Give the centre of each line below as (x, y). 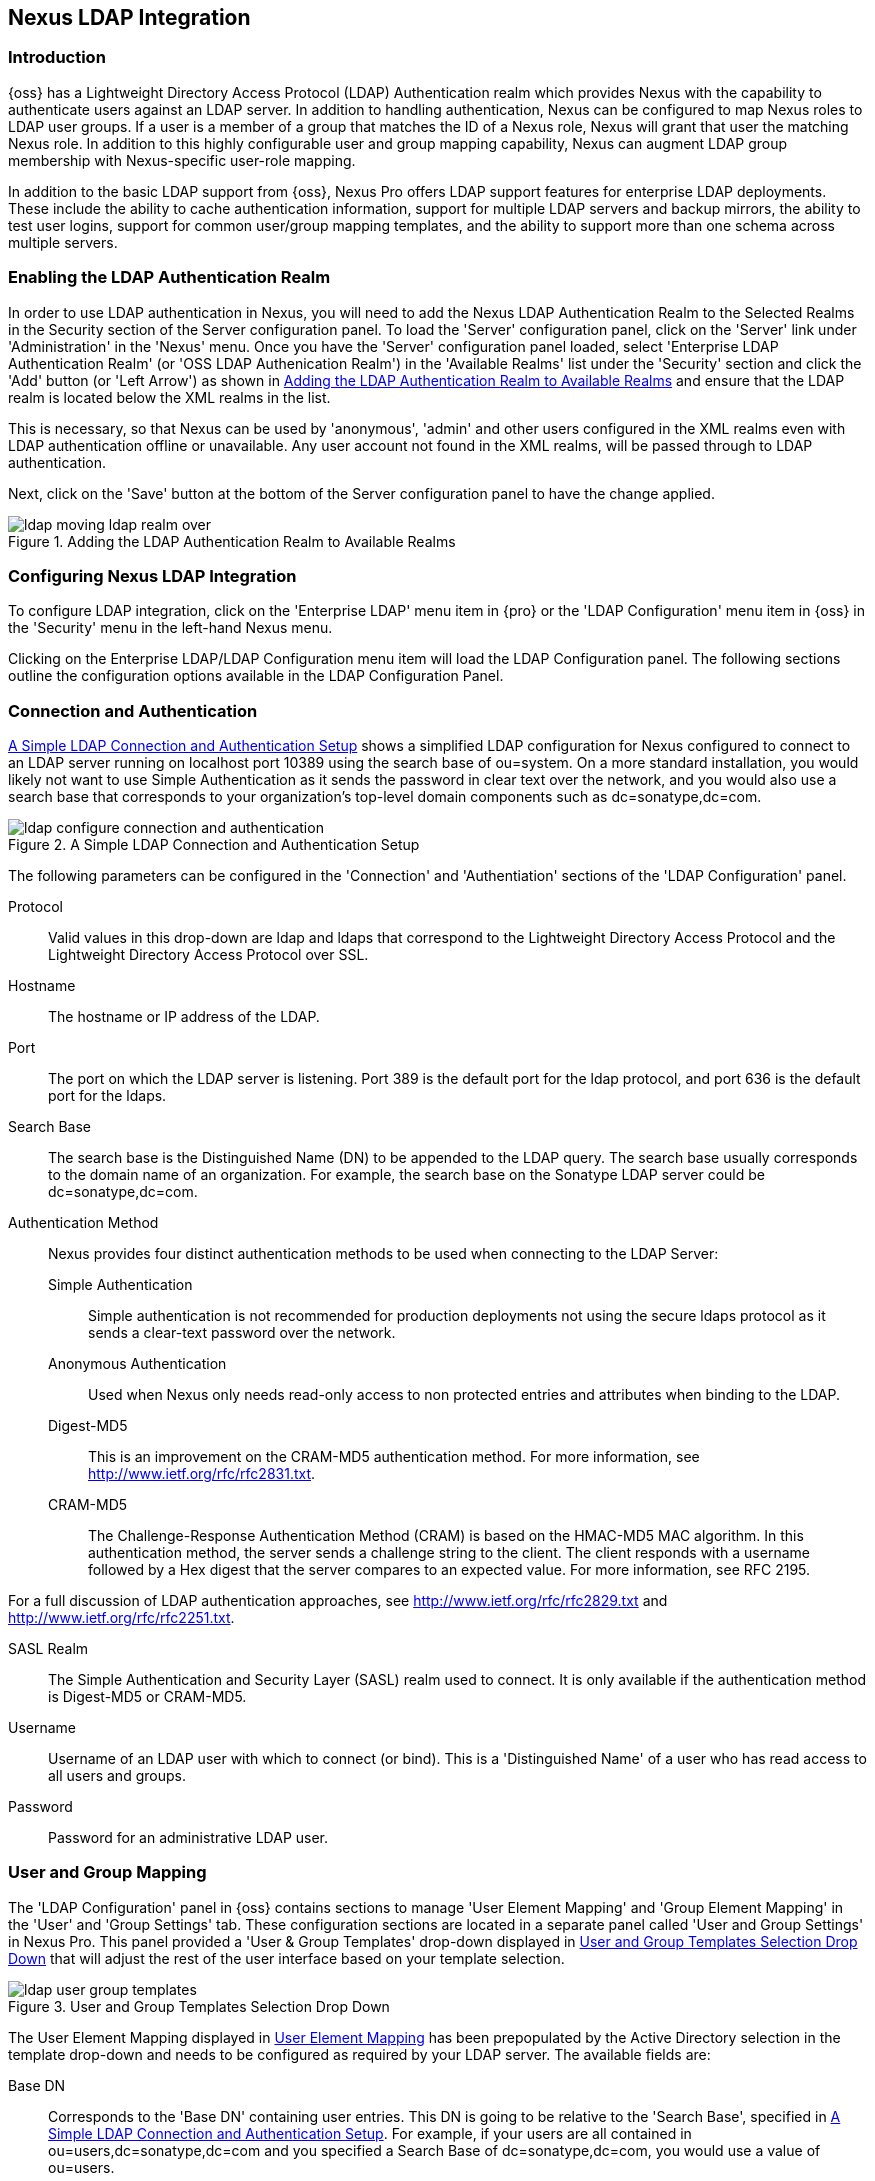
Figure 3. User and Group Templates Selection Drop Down (199, 2006)
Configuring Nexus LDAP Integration (152, 575)
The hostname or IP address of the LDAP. (184, 1017)
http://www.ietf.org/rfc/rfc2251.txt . (121, 1618)
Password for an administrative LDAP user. (188, 1838)
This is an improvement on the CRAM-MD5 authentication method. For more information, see (394, 1457)
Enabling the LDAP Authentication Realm (169, 277)
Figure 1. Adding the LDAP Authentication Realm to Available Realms (232, 541)
